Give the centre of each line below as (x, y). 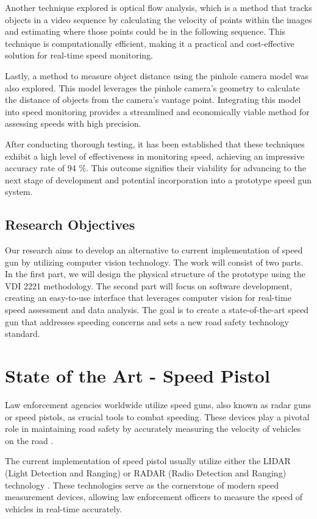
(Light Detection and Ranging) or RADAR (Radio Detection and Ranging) (146, 472)
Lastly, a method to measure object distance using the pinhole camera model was (157, 75)
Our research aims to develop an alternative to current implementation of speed (154, 250)
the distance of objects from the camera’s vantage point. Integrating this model (153, 100)
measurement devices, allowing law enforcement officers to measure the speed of (154, 497)
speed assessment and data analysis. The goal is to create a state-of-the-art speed (157, 310)
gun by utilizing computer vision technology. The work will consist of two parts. (154, 262)
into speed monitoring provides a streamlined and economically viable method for (157, 111)
